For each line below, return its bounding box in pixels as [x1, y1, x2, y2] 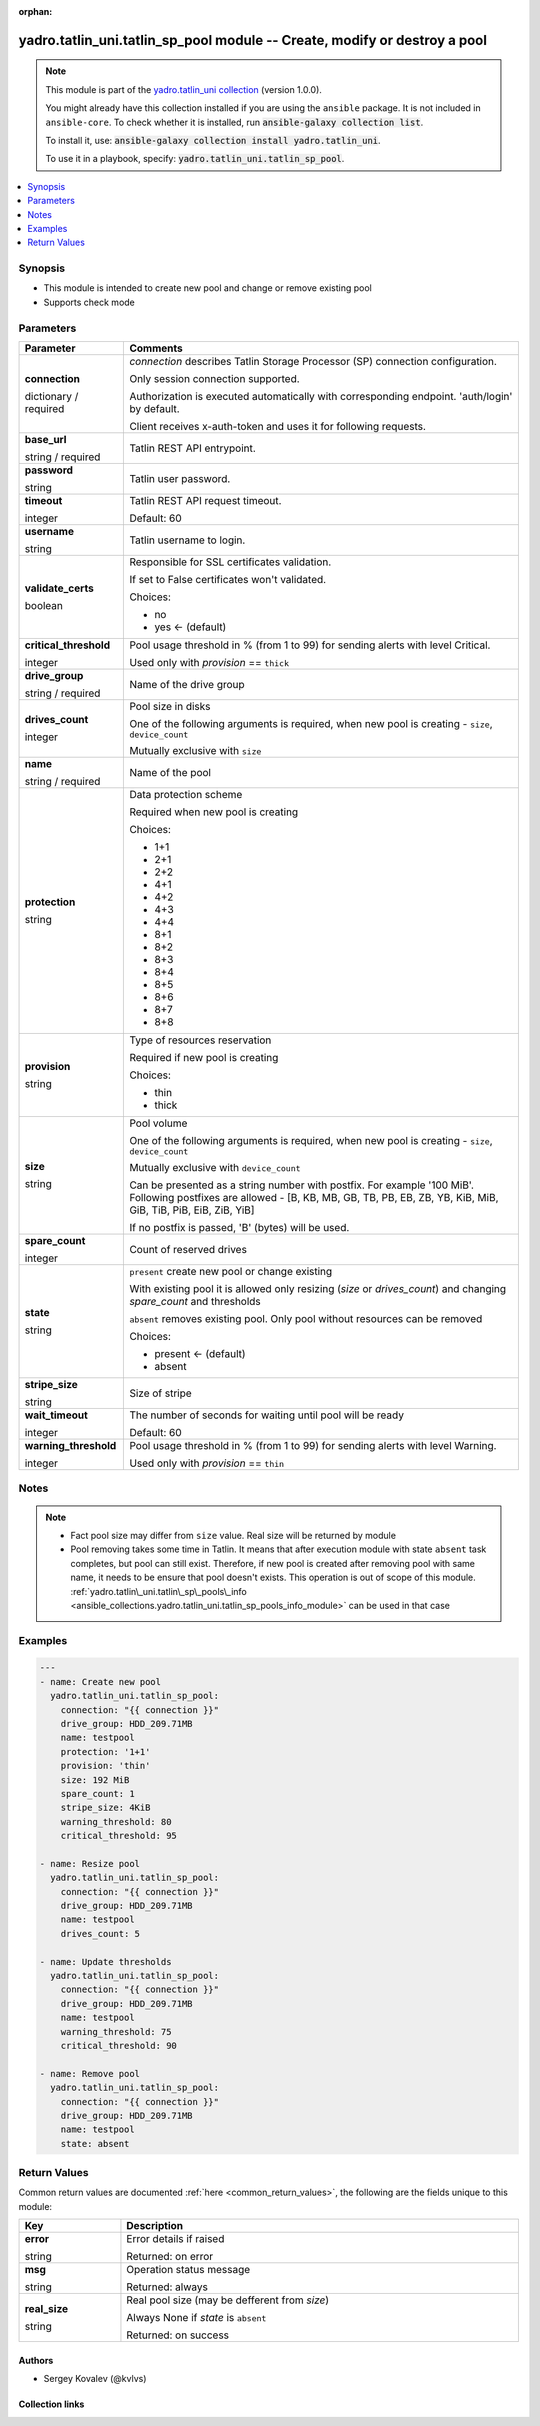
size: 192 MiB [60, 1774, 130, 1785]
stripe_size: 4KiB [60, 1802, 151, 1814]
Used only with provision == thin [129, 1456, 285, 1470]
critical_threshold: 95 [60, 1830, 177, 1842]
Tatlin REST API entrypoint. [129, 441, 257, 455]
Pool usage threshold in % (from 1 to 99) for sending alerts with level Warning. [129, 1438, 497, 1452]
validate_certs [24, 581, 94, 595]
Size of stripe [129, 1386, 192, 1400]
